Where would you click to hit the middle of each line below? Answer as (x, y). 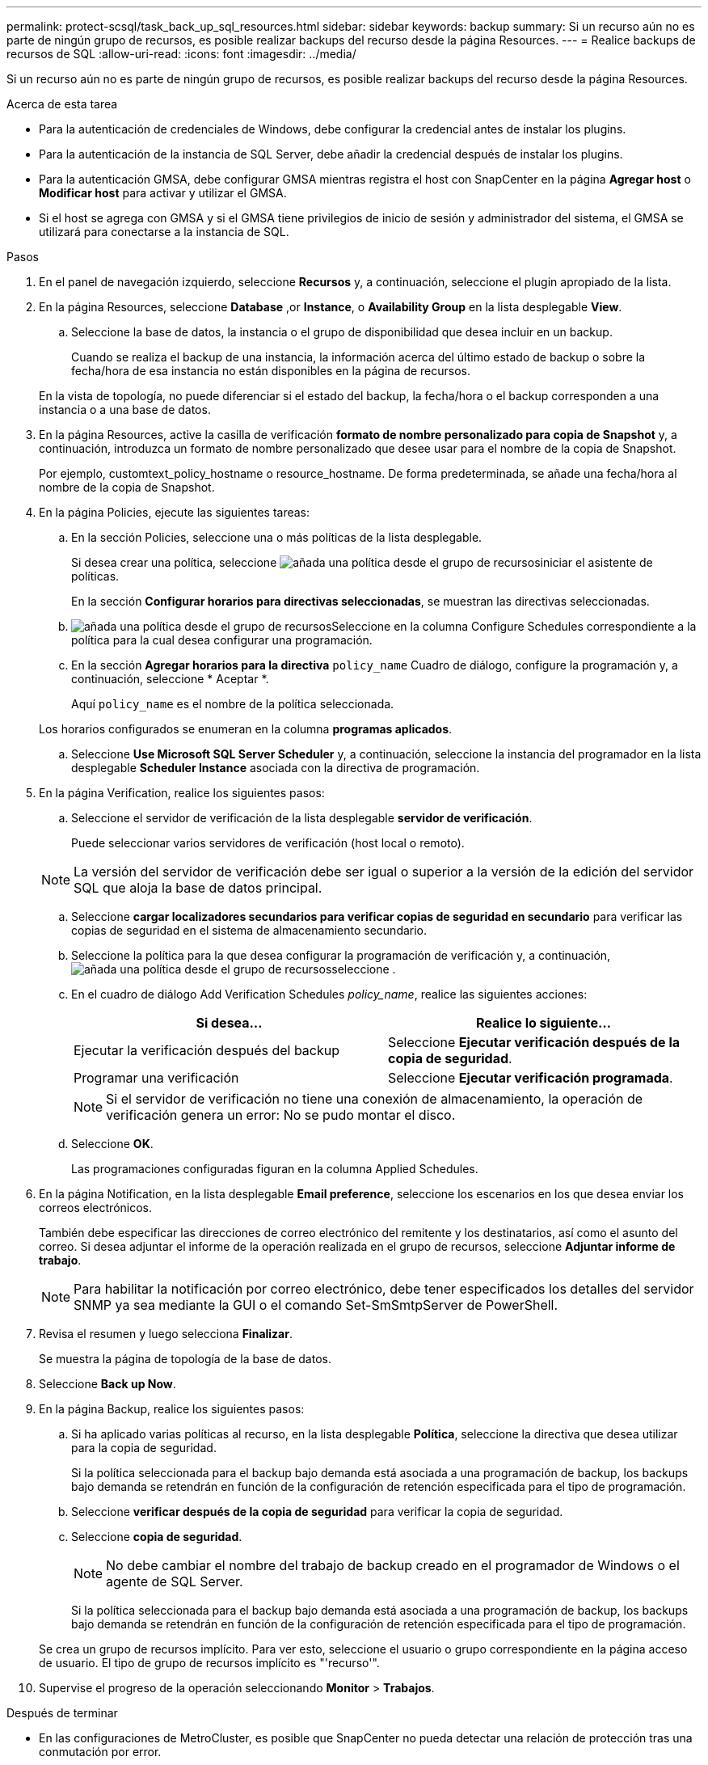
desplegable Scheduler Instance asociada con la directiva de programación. (276, 768)
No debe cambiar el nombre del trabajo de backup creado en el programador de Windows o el (393, 1565)
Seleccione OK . (112, 1144)
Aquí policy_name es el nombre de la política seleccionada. (233, 704)
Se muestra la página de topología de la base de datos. (185, 1359)
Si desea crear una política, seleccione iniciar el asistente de (362, 562)
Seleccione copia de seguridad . (157, 1537)
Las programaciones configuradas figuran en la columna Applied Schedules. (275, 1169)
